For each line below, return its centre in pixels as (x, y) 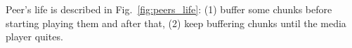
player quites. (34, 37)
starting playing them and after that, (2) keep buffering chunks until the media (176, 23)
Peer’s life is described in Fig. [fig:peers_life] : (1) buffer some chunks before (169, 9)
